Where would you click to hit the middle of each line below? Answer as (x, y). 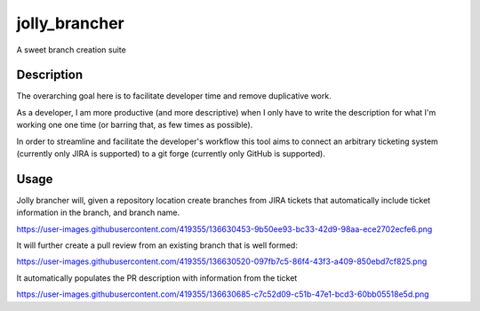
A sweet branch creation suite (71, 50)
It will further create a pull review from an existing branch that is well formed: (157, 245)
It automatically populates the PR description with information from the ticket (157, 278)
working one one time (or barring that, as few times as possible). (135, 125)
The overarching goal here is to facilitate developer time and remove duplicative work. (174, 96)
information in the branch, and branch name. (98, 212)
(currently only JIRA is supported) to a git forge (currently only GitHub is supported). (171, 154)
